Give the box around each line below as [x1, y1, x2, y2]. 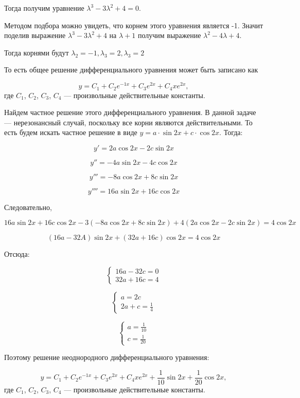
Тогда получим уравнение [4, 3, 84, 13]
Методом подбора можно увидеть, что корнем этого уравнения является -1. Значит [4, 20, 263, 30]
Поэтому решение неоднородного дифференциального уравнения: [4, 352, 209, 363]
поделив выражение [4, 30, 66, 41]
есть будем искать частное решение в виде [4, 127, 137, 138]
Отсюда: [4, 249, 30, 259]
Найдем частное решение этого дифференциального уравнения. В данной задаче [4, 107, 256, 118]
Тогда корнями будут [4, 47, 69, 58]
